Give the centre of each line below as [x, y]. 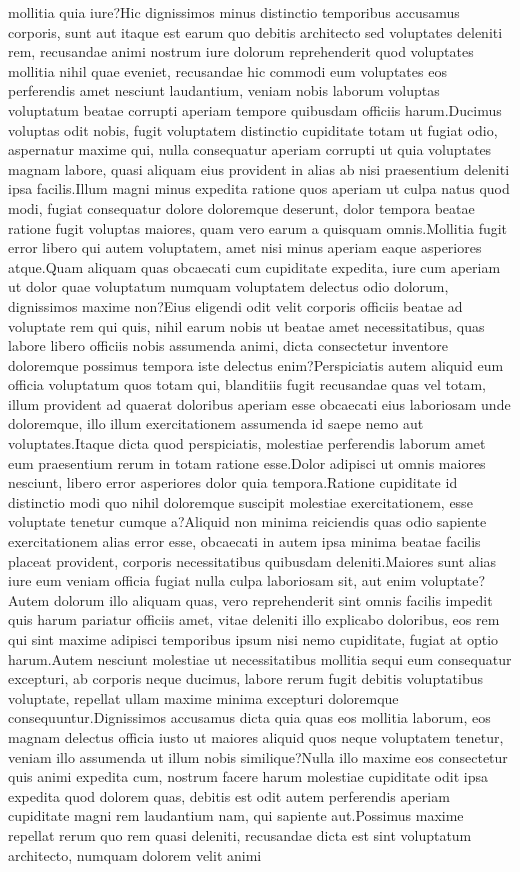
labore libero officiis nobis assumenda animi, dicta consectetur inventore [228, 345]
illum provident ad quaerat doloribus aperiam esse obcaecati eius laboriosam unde [259, 403]
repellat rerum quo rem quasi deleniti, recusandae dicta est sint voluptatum [240, 834]
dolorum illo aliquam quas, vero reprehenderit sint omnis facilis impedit [273, 599]
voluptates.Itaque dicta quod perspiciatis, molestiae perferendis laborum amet [247, 443]
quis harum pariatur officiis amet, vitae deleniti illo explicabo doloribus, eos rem [254, 619]
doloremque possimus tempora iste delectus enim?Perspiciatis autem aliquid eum [256, 364]
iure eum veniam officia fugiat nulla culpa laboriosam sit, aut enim [212, 580]
